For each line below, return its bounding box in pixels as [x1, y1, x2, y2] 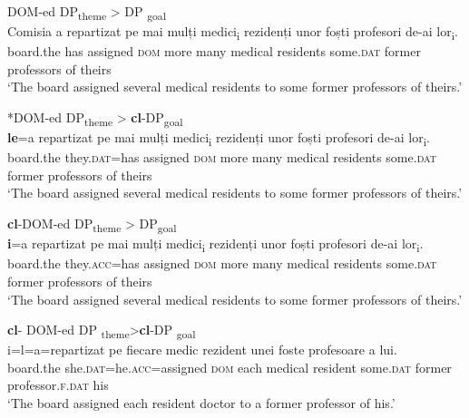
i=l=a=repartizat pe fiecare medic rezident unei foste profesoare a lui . [7, 340, 397, 359]
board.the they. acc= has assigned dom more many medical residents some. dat [7, 254, 437, 273]
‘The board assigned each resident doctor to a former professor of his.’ [7, 394, 396, 412]
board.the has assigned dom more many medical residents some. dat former [7, 42, 421, 61]
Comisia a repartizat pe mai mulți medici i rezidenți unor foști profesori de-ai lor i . [7, 22, 458, 43]
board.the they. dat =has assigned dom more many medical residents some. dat [7, 148, 436, 167]
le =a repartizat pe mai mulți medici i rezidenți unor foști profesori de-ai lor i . [7, 128, 430, 149]
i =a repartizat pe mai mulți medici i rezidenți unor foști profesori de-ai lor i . [7, 234, 424, 255]
